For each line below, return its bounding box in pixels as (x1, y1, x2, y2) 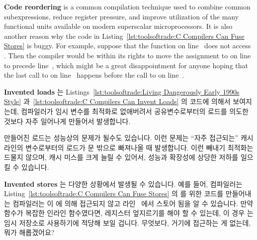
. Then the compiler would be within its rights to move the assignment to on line (4, 50, 251, 60)
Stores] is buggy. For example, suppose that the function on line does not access (4, 40, 251, 51)
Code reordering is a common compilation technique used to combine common (4, 1, 251, 11)
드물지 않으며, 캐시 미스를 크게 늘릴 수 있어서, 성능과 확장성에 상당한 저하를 (4, 152, 239, 162)
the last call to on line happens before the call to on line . (4, 70, 184, 80)
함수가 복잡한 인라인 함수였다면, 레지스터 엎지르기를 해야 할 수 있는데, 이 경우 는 (4, 208, 254, 218)
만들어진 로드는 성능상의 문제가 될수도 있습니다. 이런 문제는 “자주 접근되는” (4, 132, 239, 143)
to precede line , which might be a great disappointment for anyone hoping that (4, 60, 248, 70)
